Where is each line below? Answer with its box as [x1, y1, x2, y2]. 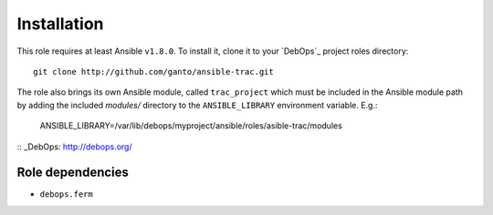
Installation [16, 14, 104, 34]
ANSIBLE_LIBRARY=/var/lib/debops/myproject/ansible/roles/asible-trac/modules [39, 120, 342, 131]
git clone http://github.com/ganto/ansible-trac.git [33, 67, 274, 77]
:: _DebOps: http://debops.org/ [16, 141, 132, 152]
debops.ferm [39, 189, 93, 200]
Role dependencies [16, 165, 130, 180]
